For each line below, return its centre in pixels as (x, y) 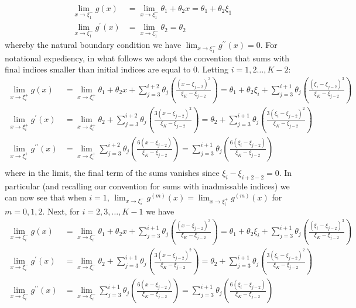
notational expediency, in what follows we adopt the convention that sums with (147, 58)
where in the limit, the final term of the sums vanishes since (112, 172)
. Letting (213, 69)
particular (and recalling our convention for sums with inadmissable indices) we (147, 186)
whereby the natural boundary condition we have (93, 45)
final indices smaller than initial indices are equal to (98, 69)
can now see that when (46, 197)
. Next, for (61, 211)
